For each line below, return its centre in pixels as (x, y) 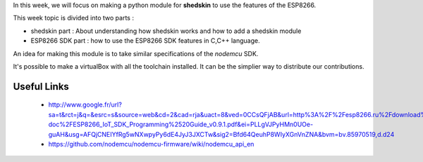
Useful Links (41, 87)
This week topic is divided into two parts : (73, 18)
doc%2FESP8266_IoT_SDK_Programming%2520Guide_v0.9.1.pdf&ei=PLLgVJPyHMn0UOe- (181, 124)
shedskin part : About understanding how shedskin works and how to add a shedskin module (166, 31)
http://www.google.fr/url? (85, 104)
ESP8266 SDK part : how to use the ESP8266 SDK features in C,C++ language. (145, 41)
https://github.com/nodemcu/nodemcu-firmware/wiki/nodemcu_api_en (151, 144)
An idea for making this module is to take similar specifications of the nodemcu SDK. (136, 53)
